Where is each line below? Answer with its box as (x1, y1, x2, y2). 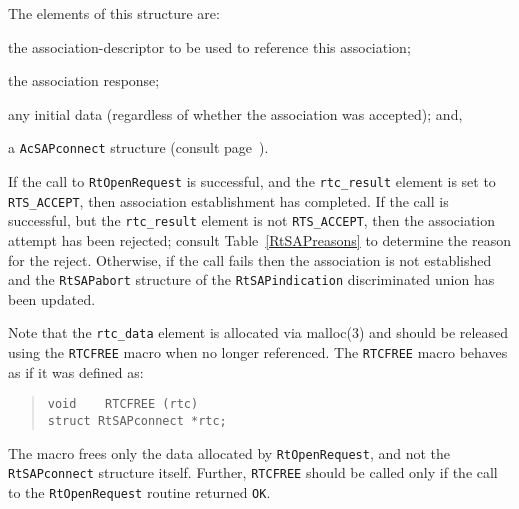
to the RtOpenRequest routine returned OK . (8, 481, 271, 502)
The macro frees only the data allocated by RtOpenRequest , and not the (8, 442, 451, 463)
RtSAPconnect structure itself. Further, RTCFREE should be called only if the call (8, 462, 498, 483)
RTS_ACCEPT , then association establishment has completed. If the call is (8, 190, 449, 211)
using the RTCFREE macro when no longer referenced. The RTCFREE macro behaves (8, 342, 508, 363)
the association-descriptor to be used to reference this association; (8, 36, 411, 57)
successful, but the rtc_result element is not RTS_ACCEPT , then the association (8, 210, 496, 231)
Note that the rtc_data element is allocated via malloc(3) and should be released (8, 322, 509, 343)
